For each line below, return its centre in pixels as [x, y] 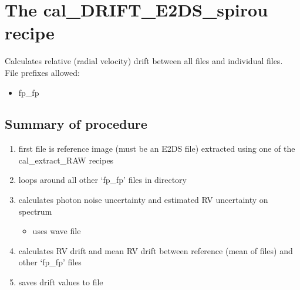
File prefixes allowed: [42, 72]
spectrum [35, 211]
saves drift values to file [61, 282]
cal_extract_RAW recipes [66, 160]
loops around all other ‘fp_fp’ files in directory [102, 180]
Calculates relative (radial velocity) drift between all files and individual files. [144, 61]
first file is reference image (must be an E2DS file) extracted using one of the [157, 149]
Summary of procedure [76, 124]
